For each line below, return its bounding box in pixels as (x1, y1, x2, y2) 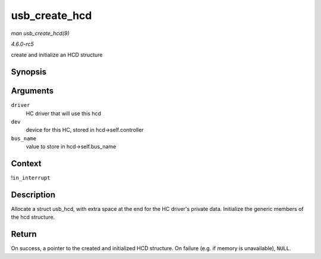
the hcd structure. (11, 214, 55, 221)
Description (11, 189, 56, 200)
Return (11, 229, 37, 239)
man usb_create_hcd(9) (11, 30, 70, 37)
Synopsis (11, 67, 47, 77)
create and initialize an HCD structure (11, 51, 103, 59)
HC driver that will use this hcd (26, 110, 101, 117)
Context (11, 159, 42, 169)
